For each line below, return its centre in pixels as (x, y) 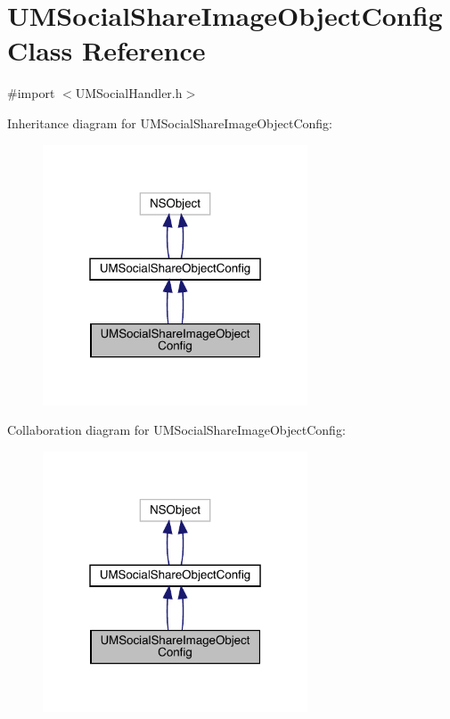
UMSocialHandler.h (129, 93)
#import (31, 93)
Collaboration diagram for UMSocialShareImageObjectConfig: (176, 430)
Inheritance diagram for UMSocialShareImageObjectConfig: (170, 123)
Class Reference (106, 50)
